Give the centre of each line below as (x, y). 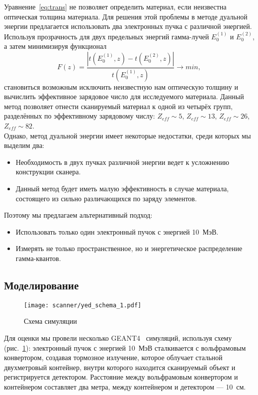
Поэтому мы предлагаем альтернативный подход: (78, 215)
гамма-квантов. (38, 258)
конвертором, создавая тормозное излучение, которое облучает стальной (113, 357)
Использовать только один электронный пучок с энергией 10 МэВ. (117, 231)
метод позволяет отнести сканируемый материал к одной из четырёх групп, (118, 106)
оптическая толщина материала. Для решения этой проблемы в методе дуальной (126, 16)
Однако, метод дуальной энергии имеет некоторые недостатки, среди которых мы (128, 135)
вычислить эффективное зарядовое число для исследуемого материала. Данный (124, 96)
